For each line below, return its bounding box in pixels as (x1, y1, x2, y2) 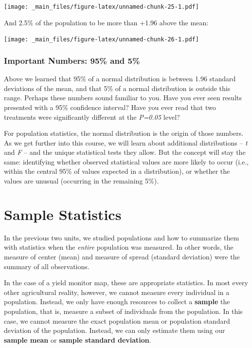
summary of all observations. (4, 261, 90, 271)
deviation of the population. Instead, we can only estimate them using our (4, 325, 225, 335)
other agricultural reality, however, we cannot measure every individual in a (4, 287, 230, 297)
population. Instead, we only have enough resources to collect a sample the (4, 296, 230, 307)
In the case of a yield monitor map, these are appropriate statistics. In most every (4, 277, 248, 288)
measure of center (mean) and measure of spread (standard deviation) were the (4, 251, 240, 261)
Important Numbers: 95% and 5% (4, 54, 140, 66)
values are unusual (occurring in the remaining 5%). (4, 176, 159, 186)
